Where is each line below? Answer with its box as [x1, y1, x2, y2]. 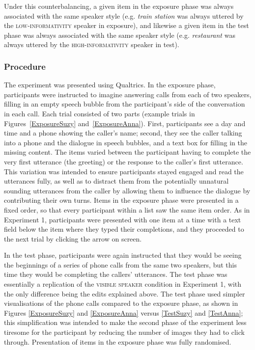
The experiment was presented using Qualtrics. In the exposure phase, [4, 80, 216, 90]
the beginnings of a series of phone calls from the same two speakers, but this [4, 259, 237, 269]
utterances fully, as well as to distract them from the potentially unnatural [4, 176, 229, 186]
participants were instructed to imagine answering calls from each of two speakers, [4, 89, 252, 99]
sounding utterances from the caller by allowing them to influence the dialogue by [4, 185, 251, 195]
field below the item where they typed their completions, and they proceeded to [4, 224, 244, 234]
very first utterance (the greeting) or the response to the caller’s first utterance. [4, 156, 243, 166]
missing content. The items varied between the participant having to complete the [4, 147, 251, 157]
